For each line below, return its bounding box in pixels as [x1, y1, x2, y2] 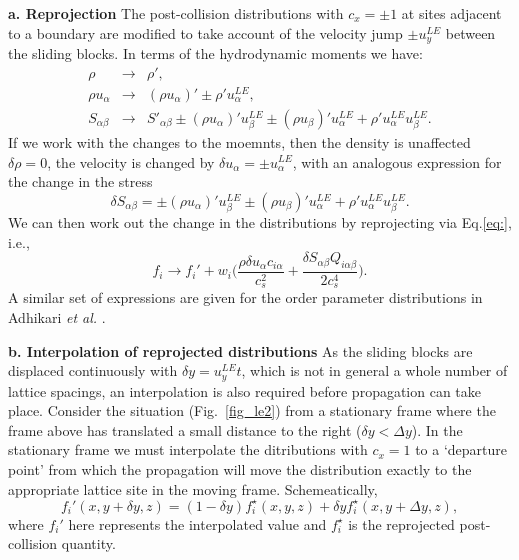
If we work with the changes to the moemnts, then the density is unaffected [8, 131, 471, 152]
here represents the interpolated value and [68, 513, 327, 534]
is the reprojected [348, 513, 455, 534]
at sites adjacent [401, 3, 502, 23]
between [445, 22, 496, 43]
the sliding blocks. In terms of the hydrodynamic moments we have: [8, 43, 423, 64]
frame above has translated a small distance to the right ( [8, 419, 362, 440]
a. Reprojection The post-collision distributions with [8, 3, 344, 23]
